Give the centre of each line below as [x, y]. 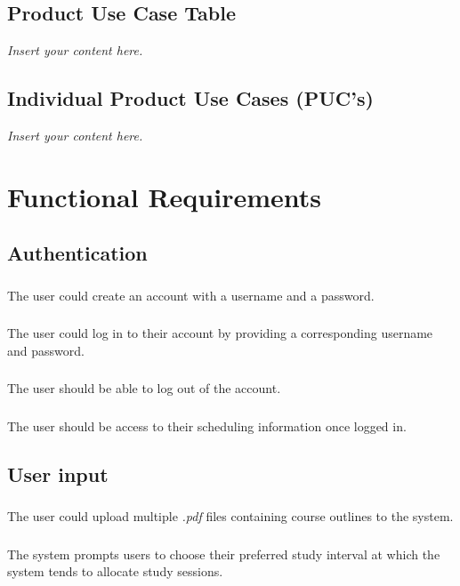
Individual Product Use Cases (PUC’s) [190, 98]
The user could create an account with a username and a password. [191, 295]
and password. [46, 350]
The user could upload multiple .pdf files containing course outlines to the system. [230, 516]
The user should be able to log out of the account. [144, 388]
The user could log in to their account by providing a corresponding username [220, 333]
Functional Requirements [164, 196]
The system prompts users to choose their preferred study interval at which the [224, 554]
